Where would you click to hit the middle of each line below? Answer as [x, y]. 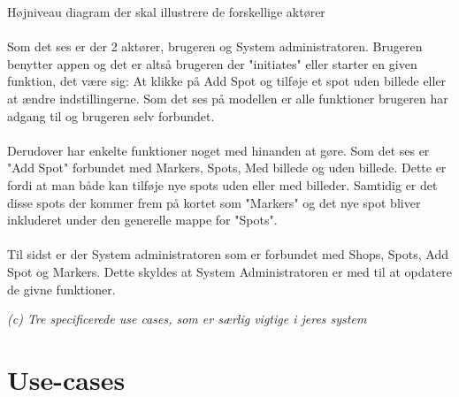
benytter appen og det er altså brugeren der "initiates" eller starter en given [212, 63]
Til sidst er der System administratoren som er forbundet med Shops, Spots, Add [228, 254]
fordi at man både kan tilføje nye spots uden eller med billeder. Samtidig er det [222, 184]
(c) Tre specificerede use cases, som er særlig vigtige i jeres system [187, 319]
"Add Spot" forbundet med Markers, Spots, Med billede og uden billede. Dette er [227, 168]
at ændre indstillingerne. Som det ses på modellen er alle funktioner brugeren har [228, 98]
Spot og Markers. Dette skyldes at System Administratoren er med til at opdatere [229, 271]
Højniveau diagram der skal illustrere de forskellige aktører [166, 11]
